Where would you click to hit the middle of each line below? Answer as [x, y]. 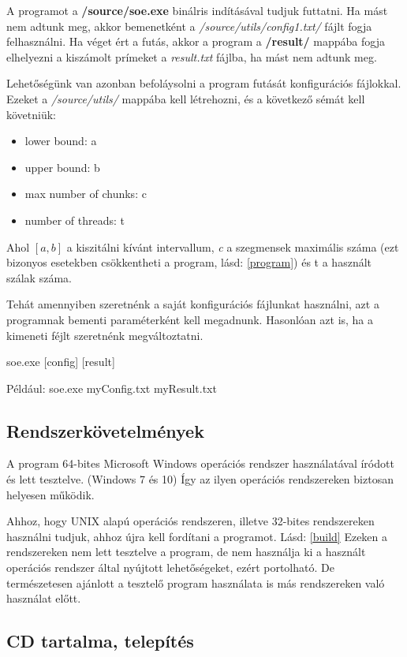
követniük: [32, 114]
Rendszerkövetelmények [105, 430]
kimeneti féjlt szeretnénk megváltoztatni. [105, 335]
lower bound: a [61, 141]
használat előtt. [44, 598]
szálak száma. [39, 277]
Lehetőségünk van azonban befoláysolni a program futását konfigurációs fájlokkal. [204, 83]
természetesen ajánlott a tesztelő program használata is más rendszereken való [196, 582]
